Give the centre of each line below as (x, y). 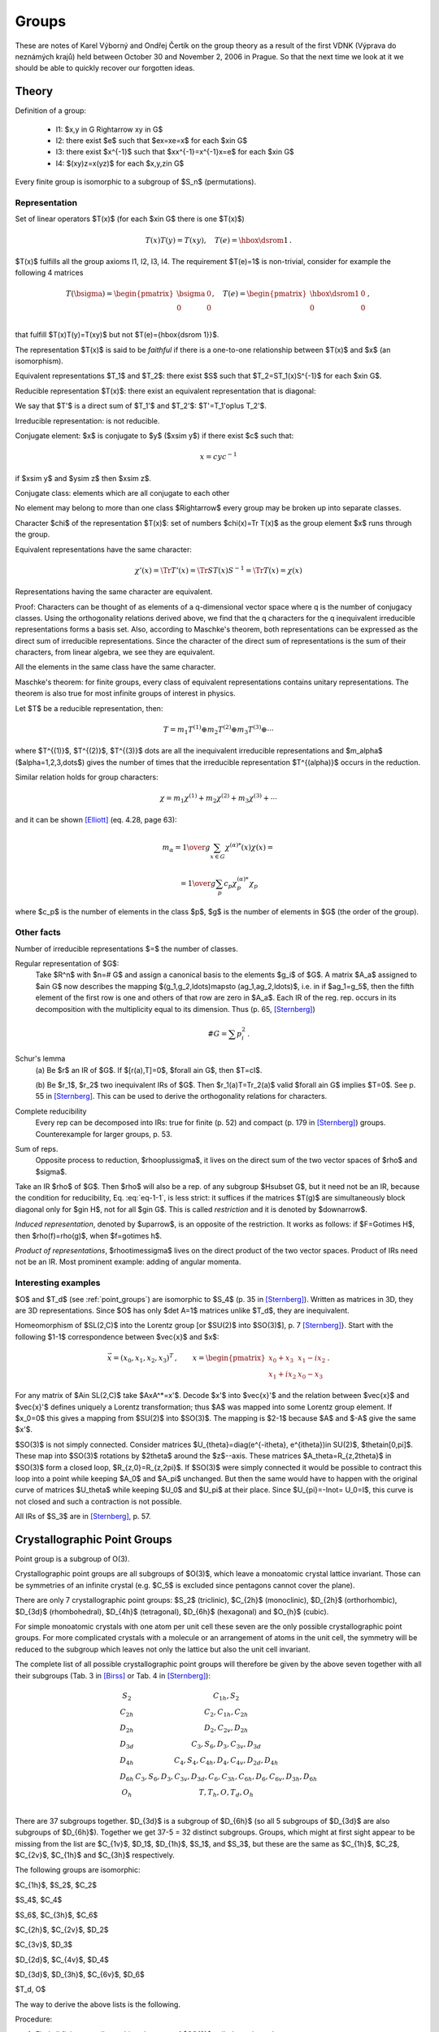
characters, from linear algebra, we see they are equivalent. (115, 652)
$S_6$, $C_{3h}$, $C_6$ (57, 1915)
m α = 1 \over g (186, 848)
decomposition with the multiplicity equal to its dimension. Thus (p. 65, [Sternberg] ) (176, 1009)
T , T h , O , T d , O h (226, 1794)
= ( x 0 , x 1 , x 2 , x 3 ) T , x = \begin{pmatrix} (189, 1358)
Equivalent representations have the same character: (104, 549)
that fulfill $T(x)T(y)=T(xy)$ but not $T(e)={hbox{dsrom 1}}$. (117, 335)
